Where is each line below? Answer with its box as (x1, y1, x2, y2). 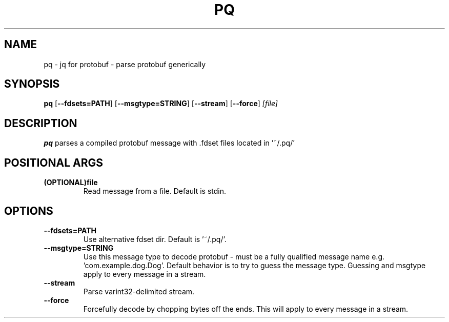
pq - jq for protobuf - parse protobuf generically (44, 59, 206, 69)
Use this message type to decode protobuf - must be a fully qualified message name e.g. (83, 252, 385, 261)
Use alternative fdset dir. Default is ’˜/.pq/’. (83, 234, 227, 244)
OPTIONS (4, 204, 53, 217)
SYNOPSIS (4, 77, 60, 91)
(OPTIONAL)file (44, 178, 98, 187)
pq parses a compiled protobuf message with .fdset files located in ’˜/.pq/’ (44, 138, 295, 148)
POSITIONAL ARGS (4, 156, 104, 169)
